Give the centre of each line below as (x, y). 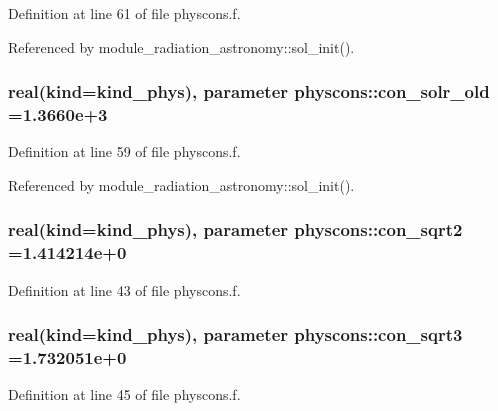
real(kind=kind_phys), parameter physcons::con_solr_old (249, 91)
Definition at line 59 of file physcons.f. (124, 151)
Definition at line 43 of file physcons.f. (124, 289)
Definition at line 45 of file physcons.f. (124, 394)
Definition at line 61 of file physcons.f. (124, 13)
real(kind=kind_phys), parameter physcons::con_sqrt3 (235, 334)
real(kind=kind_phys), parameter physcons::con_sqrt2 (235, 229)
